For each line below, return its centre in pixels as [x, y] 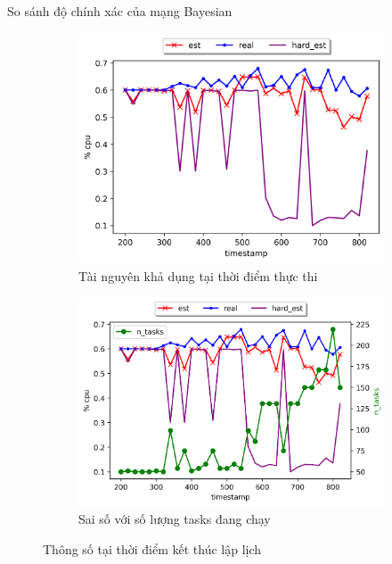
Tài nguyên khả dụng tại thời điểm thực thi [198, 275]
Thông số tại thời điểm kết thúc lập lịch [152, 548]
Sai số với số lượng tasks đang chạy [175, 519]
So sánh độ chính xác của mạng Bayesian [120, 11]
